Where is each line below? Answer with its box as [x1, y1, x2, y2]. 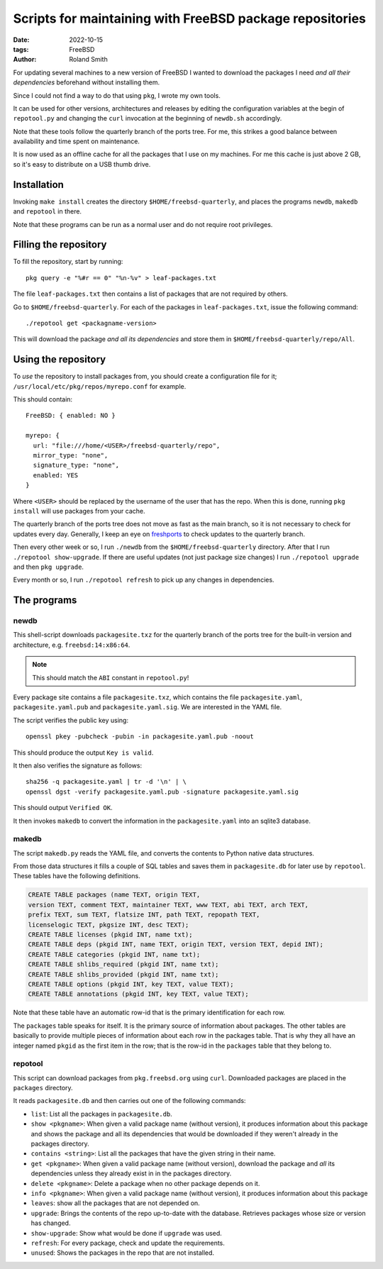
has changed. [30, 1219, 71, 1227]
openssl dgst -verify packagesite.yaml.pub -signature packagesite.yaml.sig [26, 787, 299, 796]
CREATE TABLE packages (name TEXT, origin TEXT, [28, 891, 201, 899]
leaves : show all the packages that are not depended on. [30, 1199, 200, 1207]
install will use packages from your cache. [13, 506, 145, 515]
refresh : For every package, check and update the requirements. [30, 1238, 225, 1247]
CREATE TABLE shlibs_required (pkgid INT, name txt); [28, 960, 219, 968]
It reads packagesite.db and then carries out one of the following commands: [13, 1097, 246, 1105]
